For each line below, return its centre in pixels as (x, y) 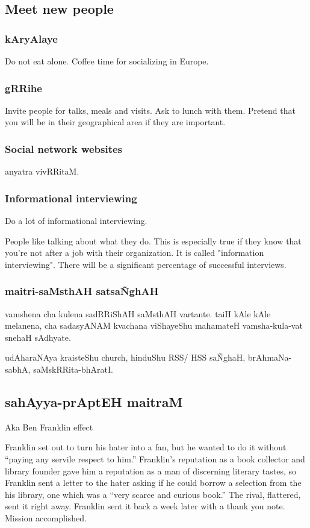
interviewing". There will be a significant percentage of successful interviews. (146, 264)
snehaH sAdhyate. (38, 337)
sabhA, (18, 369)
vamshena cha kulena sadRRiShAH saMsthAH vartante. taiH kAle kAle (138, 313)
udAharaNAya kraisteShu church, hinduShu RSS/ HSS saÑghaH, (125, 357)
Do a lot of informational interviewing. (76, 221)
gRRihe (23, 88)
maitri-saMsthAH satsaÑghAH (82, 291)
